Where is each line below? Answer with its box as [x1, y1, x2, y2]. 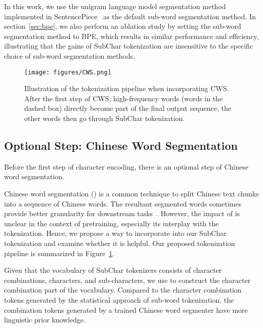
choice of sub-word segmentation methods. [4, 50, 135, 61]
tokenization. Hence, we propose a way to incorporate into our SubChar [4, 228, 227, 238]
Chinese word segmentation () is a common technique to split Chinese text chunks [4, 188, 259, 198]
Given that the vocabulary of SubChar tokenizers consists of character [4, 265, 222, 275]
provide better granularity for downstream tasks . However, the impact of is [4, 208, 240, 219]
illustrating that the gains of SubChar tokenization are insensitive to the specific [4, 40, 253, 51]
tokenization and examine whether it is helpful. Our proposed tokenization [4, 237, 235, 248]
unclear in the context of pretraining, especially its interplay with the [4, 218, 219, 228]
